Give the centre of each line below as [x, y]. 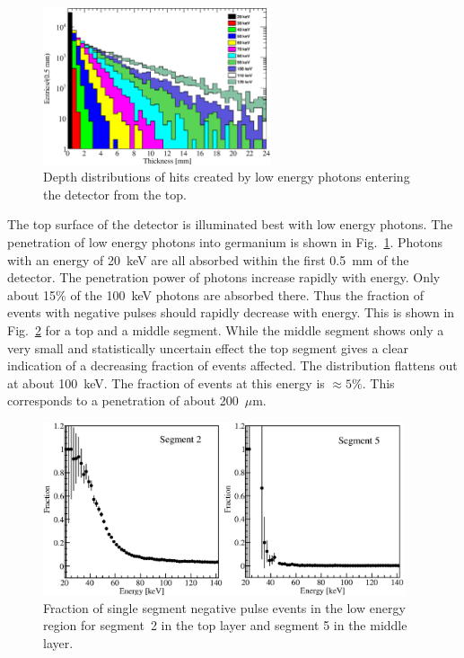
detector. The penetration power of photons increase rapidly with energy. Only [224, 277]
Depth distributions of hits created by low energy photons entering [227, 177]
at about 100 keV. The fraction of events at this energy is [166, 382]
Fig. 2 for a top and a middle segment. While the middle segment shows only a [226, 329]
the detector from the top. [115, 194]
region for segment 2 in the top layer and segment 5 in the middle [225, 625]
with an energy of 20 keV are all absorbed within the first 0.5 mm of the [208, 259]
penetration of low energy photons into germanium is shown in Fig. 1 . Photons [225, 242]
